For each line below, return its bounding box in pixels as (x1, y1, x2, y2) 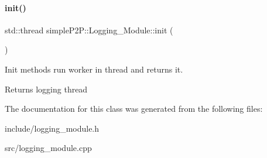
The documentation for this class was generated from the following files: (5, 102, 263, 115)
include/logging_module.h (5, 122, 100, 134)
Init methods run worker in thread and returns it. (5, 63, 183, 75)
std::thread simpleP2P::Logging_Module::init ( (5, 23, 173, 36)
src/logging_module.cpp (5, 142, 92, 154)
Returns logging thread (5, 83, 88, 95)
